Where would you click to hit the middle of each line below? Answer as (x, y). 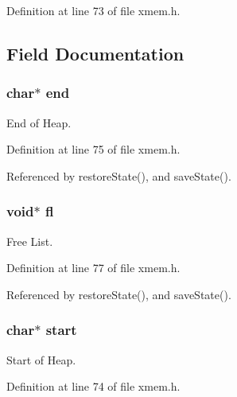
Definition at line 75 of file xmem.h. (93, 149)
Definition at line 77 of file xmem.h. (93, 268)
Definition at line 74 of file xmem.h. (93, 386)
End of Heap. (39, 122)
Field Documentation (95, 53)
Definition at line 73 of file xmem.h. (93, 10)
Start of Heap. (41, 359)
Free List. (30, 241)
